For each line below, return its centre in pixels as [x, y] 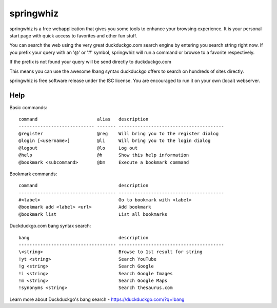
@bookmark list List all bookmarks [93, 214]
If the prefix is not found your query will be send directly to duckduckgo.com [91, 62]
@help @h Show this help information [104, 155]
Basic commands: [28, 107]
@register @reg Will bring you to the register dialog [119, 134]
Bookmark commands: [33, 174]
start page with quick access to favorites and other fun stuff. [73, 35]
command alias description [84, 119]
